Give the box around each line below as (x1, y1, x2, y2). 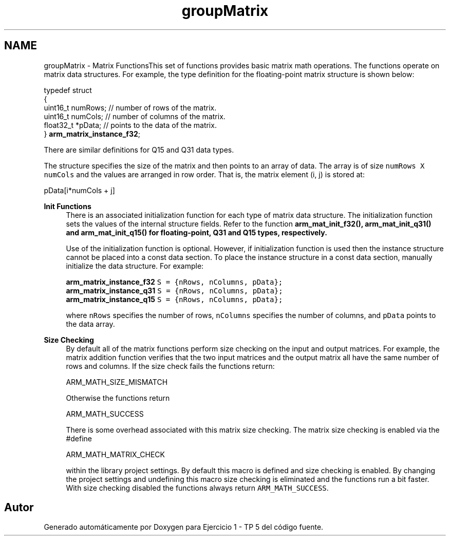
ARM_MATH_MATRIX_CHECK (66, 450, 165, 459)
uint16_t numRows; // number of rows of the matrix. (44, 103, 217, 112)
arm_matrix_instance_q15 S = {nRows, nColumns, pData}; (66, 294, 283, 304)
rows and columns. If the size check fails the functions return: (66, 361, 275, 370)
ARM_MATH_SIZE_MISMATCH (66, 377, 168, 386)
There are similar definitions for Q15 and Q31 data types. (44, 145, 234, 154)
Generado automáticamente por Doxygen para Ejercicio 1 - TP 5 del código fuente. (44, 523, 324, 532)
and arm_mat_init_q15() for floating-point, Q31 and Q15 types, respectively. (66, 228, 327, 237)
